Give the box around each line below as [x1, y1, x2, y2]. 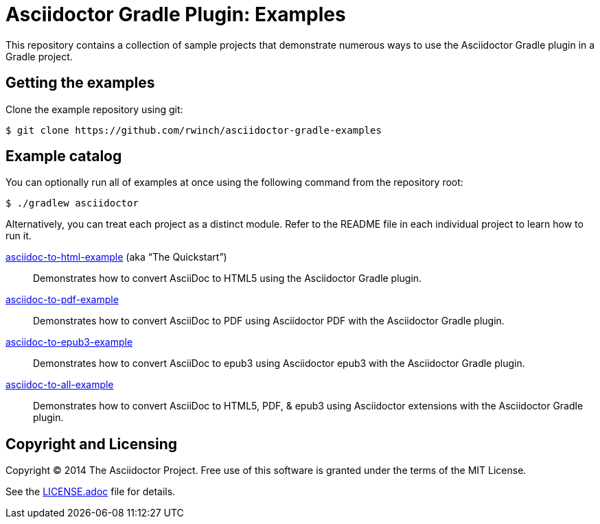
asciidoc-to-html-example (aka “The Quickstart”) [5, 251, 227, 263]
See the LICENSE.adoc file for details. [5, 486, 176, 498]
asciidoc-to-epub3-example [5, 336, 133, 348]
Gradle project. [5, 50, 73, 62]
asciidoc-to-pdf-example [5, 294, 119, 306]
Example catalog [5, 147, 122, 165]
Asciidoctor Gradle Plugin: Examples [5, 3, 346, 26]
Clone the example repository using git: [5, 103, 183, 115]
